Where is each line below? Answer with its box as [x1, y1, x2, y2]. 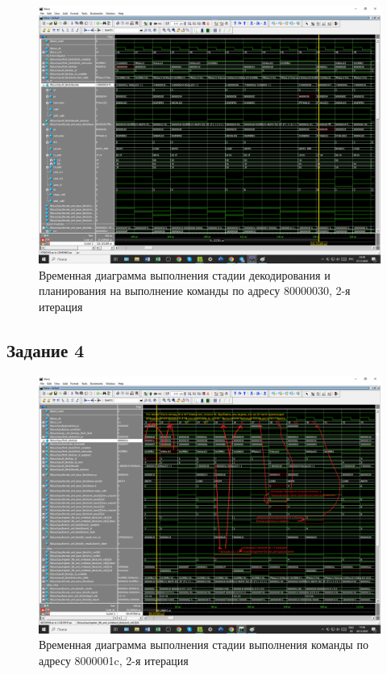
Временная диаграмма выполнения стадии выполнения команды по [39, 636, 368, 653]
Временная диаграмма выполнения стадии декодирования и [39, 266, 331, 283]
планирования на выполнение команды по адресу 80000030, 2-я [39, 282, 351, 299]
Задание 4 [6, 337, 85, 362]
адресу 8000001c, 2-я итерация [39, 651, 189, 668]
